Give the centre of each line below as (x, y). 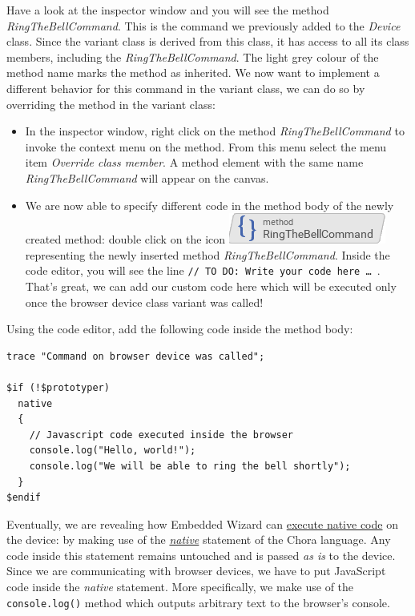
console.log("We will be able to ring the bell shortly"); (190, 466)
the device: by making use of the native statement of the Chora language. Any (199, 540)
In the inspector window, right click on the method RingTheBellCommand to (215, 131)
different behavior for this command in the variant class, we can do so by (186, 88)
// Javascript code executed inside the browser (161, 435)
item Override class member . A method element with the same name (194, 162)
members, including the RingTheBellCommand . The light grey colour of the (193, 56)
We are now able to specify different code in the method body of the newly (210, 205)
